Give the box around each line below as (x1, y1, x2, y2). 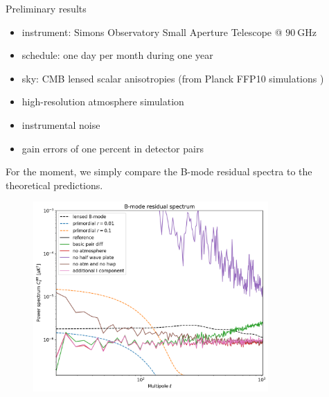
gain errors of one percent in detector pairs (21, 141, 204, 155)
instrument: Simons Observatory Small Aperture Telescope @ (21, 24, 283, 39)
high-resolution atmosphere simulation (21, 94, 184, 109)
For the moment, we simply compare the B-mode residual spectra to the (6, 164, 312, 179)
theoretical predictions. (6, 177, 103, 192)
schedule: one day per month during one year (21, 48, 213, 62)
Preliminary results (6, 1, 87, 15)
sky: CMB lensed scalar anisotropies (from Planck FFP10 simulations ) (21, 71, 324, 85)
